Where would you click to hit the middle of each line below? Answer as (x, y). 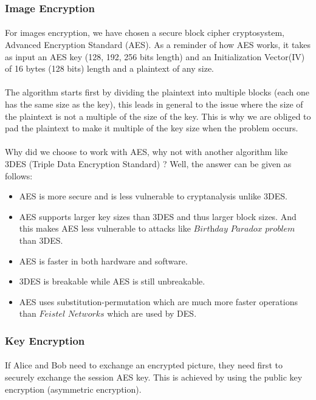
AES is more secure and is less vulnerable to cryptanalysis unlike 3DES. (153, 196)
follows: (19, 175)
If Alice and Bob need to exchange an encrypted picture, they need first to (144, 365)
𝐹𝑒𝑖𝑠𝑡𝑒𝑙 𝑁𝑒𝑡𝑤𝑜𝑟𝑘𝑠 (72, 315)
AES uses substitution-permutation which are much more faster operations (158, 301)
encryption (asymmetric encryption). (73, 389)
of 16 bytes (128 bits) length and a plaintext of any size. (110, 68)
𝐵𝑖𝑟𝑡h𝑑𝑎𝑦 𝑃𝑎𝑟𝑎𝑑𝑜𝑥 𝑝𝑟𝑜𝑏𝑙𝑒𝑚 (244, 229)
